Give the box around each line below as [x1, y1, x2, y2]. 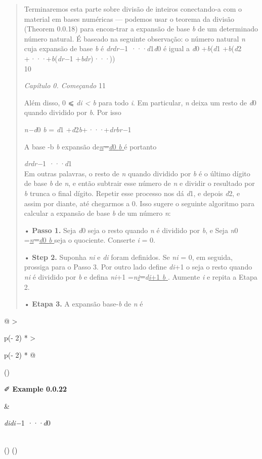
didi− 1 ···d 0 [4, 417, 51, 428]
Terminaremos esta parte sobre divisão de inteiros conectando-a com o [24, 4, 242, 14]
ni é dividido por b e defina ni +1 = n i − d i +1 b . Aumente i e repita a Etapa [24, 272, 257, 282]
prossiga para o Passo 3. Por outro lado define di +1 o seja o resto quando [24, 261, 252, 272]
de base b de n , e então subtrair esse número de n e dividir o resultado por [24, 178, 255, 188]
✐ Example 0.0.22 [4, 384, 67, 394]
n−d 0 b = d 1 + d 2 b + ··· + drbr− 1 [24, 124, 132, 134]
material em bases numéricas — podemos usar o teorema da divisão [24, 13, 234, 24]
